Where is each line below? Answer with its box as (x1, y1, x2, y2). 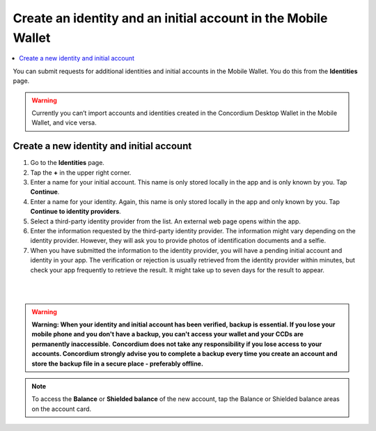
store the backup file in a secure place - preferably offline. (31, 359, 203, 368)
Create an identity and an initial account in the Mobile (13, 10, 328, 26)
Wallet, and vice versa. (31, 118, 97, 127)
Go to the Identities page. (30, 159, 104, 167)
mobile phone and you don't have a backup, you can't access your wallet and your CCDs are (31, 330, 304, 338)
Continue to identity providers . (30, 207, 121, 216)
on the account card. (31, 405, 92, 413)
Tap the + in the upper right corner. (30, 168, 132, 177)
